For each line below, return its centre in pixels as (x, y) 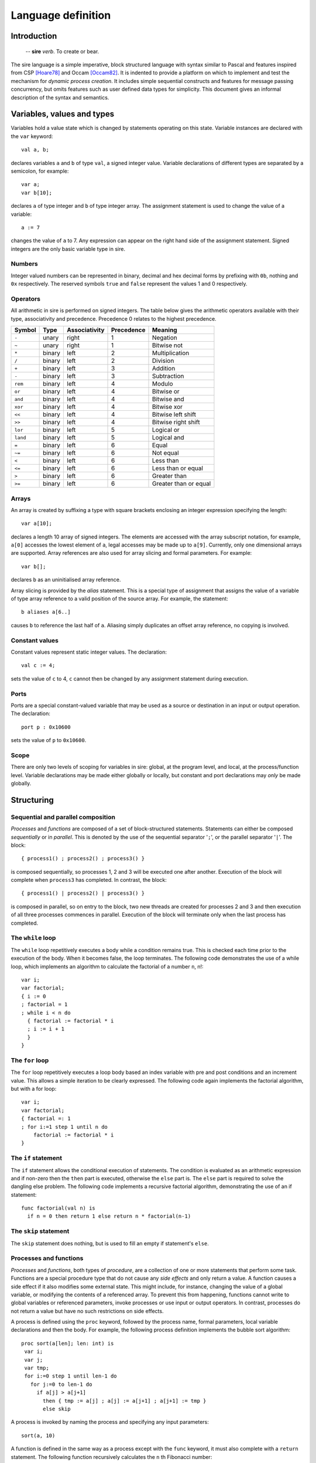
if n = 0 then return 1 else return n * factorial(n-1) (109, 1216)
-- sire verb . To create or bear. (62, 51)
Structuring (32, 800)
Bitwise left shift (174, 414)
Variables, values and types (63, 114)
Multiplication (171, 353)
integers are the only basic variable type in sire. (68, 249)
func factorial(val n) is (59, 1208)
